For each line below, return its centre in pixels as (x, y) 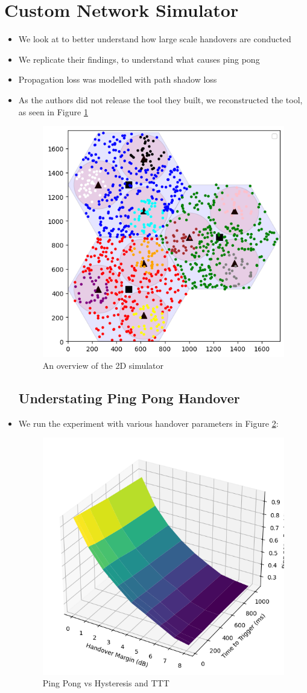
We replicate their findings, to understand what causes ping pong (139, 59)
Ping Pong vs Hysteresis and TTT (106, 683)
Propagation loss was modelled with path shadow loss (118, 79)
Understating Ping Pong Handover (129, 398)
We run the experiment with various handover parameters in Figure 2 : (148, 423)
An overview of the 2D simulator (103, 365)
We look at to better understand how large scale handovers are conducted (155, 39)
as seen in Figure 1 (53, 111)
